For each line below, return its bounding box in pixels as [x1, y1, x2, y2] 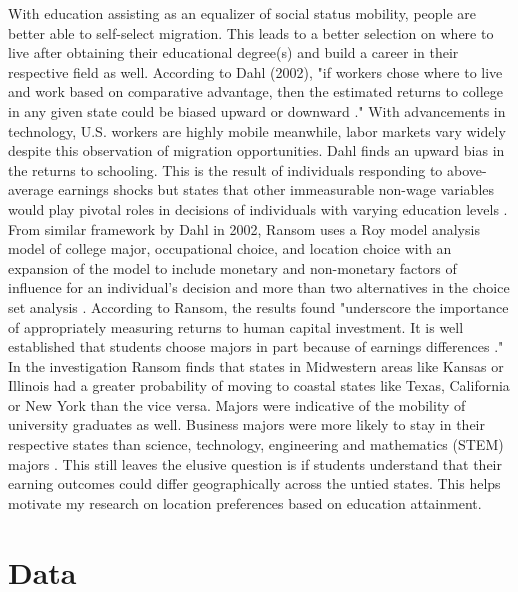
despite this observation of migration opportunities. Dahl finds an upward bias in [8, 140, 505, 161]
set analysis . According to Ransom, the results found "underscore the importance [8, 296, 509, 317]
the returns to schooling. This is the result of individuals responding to [8, 159, 443, 180]
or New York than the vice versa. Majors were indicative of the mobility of [8, 394, 466, 415]
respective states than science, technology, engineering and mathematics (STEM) [8, 434, 504, 455]
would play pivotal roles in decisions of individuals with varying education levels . [8, 198, 508, 219]
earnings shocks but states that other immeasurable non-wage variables [58, 179, 495, 200]
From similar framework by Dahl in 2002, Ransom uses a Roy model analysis [8, 218, 480, 239]
